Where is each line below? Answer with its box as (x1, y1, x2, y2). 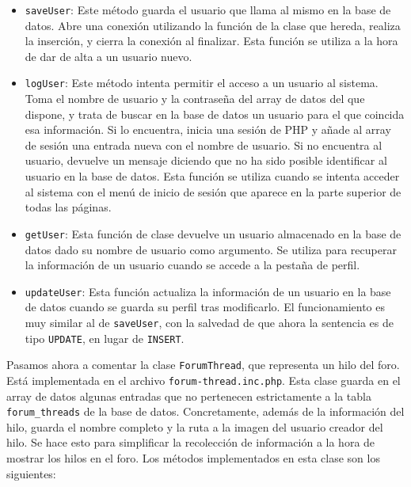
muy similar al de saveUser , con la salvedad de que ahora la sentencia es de (25, 314, 394, 330)
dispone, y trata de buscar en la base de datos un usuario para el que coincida (25, 105, 405, 122)
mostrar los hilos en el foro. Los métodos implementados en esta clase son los (6, 450, 380, 466)
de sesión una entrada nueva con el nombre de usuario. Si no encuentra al (25, 136, 382, 153)
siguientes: (6, 465, 56, 481)
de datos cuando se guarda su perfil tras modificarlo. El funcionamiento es (25, 299, 385, 315)
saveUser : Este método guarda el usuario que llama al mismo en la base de (25, 2, 391, 17)
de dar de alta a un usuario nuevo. (25, 48, 192, 64)
